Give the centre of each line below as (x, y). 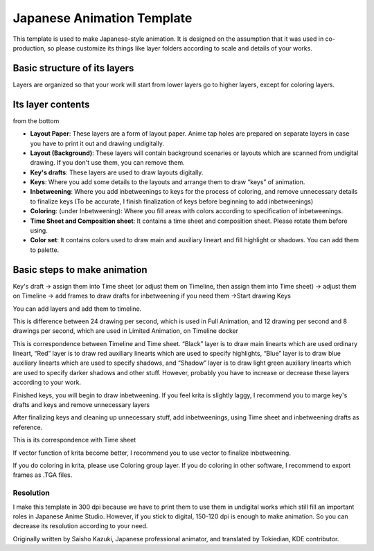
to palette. (45, 250)
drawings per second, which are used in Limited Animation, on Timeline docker (126, 331)
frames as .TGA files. (43, 475)
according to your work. (47, 382)
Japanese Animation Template (103, 18)
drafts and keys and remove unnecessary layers (81, 405)
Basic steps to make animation (80, 270)
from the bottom (36, 120)
